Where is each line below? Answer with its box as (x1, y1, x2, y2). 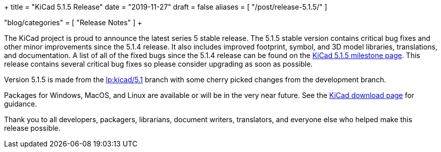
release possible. (4, 124, 61, 132)
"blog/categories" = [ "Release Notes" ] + (4, 18, 142, 27)
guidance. (4, 99, 37, 108)
